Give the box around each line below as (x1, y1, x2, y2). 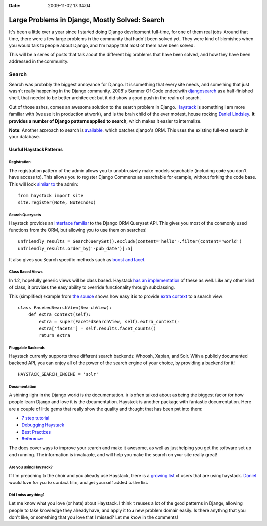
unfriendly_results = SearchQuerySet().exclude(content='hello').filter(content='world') (18, 239, 242, 244)
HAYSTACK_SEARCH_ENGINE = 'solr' (18, 371, 99, 377)
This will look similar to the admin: (9, 181, 79, 187)
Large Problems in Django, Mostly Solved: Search (9, 15, 165, 24)
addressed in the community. (9, 58, 69, 64)
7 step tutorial (21, 415, 50, 421)
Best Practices (21, 429, 51, 435)
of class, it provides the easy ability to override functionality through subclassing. (9, 284, 175, 290)
